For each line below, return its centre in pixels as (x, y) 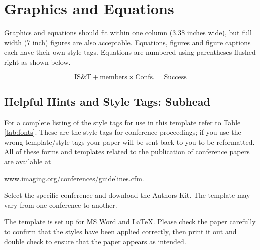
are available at (28, 162)
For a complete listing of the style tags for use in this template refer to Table (122, 122)
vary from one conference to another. (61, 205)
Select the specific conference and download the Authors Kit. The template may (127, 195)
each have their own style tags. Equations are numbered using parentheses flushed (130, 52)
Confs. (145, 77)
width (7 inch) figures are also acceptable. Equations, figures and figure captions (127, 42)
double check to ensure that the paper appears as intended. (95, 241)
